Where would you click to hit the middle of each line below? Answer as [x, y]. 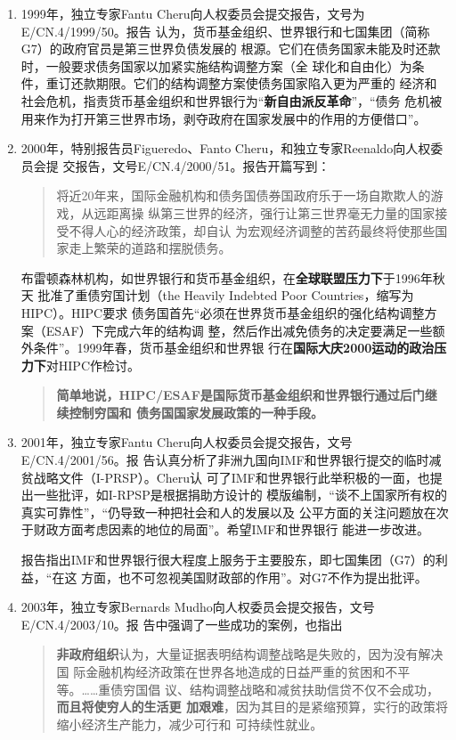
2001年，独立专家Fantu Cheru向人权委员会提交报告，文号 [187, 442]
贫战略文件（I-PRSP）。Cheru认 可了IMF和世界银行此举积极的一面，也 [225, 477]
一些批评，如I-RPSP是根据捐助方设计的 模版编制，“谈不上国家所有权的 [240, 495]
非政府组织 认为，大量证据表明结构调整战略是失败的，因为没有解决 [250, 654]
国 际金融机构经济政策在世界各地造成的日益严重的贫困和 [221, 671]
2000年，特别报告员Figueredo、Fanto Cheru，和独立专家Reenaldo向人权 [226, 148]
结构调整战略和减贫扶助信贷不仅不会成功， [315, 689]
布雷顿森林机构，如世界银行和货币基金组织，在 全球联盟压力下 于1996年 [227, 277]
